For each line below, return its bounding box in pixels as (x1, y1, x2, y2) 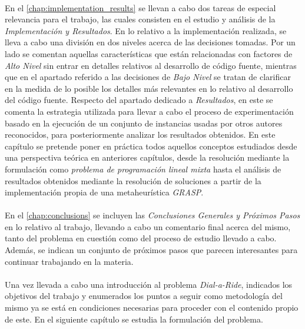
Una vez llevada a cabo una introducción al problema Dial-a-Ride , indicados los (5, 278, 293, 290)
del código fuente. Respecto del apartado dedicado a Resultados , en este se (5, 94, 273, 106)
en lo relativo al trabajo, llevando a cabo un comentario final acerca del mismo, (5, 220, 291, 232)
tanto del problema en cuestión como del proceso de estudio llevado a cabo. (5, 232, 277, 244)
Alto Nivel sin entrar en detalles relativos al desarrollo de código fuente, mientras (5, 59, 297, 71)
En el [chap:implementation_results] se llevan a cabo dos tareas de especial (5, 1, 276, 14)
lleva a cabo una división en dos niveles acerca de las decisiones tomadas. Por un (5, 36, 296, 48)
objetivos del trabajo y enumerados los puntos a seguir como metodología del (5, 290, 283, 302)
